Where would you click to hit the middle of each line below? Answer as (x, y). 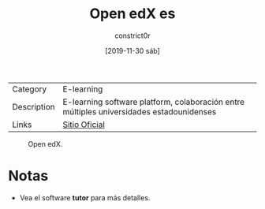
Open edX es (132, 14)
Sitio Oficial (84, 125)
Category (30, 89)
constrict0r (132, 35)
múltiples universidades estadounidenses (140, 111)
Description (34, 106)
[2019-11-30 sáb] (132, 50)
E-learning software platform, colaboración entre (154, 102)
